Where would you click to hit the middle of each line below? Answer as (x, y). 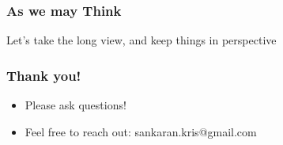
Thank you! (44, 75)
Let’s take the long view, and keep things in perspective (141, 40)
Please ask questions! (75, 105)
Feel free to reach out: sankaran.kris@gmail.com (141, 131)
